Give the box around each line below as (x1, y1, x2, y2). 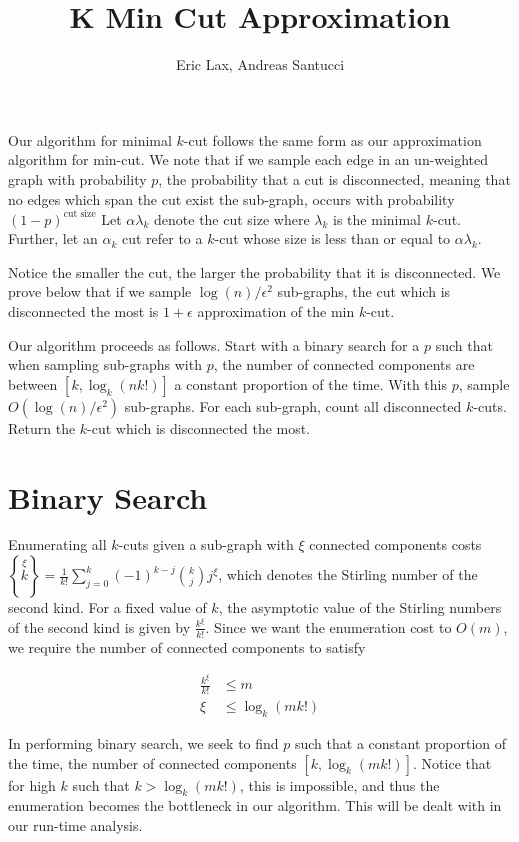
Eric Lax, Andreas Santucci (175, 54, 345, 75)
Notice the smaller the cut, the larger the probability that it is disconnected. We (8, 261, 501, 282)
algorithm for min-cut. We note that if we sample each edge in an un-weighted (8, 149, 489, 170)
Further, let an (8, 228, 98, 249)
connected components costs (309, 534, 482, 555)
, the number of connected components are (213, 354, 475, 375)
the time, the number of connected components (8, 752, 297, 773)
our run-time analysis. (8, 814, 143, 835)
